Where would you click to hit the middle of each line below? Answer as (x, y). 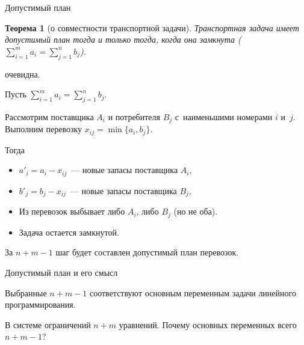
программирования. (40, 304)
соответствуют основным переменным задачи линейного (193, 292)
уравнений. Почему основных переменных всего (208, 324)
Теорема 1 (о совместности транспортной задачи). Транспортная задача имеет (152, 27)
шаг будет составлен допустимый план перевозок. (147, 252)
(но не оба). (196, 211)
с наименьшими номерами (224, 116)
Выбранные (26, 292)
